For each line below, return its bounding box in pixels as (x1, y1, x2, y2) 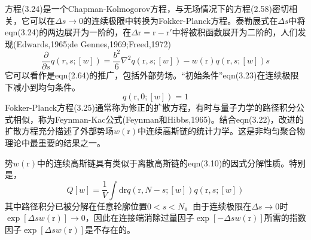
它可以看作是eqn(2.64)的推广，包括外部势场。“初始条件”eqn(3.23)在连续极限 (5, 68, 299, 81)
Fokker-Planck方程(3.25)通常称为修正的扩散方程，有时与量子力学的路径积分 (5, 101, 296, 114)
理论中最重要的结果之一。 (5, 136, 105, 148)
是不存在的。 (85, 223, 136, 235)
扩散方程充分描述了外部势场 (5, 124, 114, 137)
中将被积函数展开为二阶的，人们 (172, 26, 298, 38)
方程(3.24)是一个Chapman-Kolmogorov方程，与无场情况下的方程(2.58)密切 (5, 2, 289, 14)
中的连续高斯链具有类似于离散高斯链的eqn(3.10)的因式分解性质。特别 (37, 156, 306, 169)
